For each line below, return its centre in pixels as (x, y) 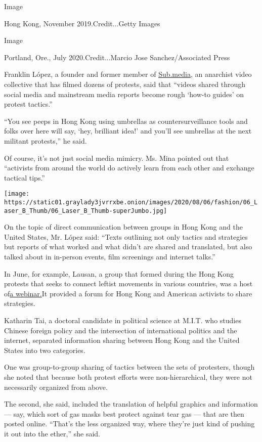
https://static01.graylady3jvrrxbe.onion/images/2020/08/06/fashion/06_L (131, 202)
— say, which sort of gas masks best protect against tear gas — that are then (124, 413)
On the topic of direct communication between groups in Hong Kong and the (123, 227)
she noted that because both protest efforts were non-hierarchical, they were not (128, 377)
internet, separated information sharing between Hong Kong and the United (122, 340)
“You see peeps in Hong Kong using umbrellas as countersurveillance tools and (126, 121)
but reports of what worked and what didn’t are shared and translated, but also (128, 247)
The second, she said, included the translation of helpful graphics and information (131, 404)
